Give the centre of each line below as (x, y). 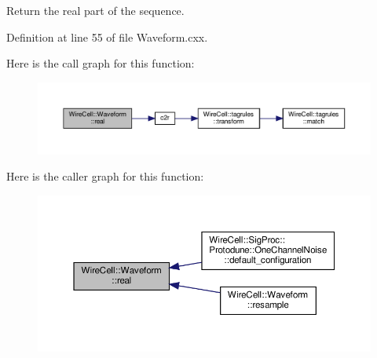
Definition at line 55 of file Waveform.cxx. (107, 37)
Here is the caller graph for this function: (105, 176)
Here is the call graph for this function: (101, 63)
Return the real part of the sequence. (95, 10)
